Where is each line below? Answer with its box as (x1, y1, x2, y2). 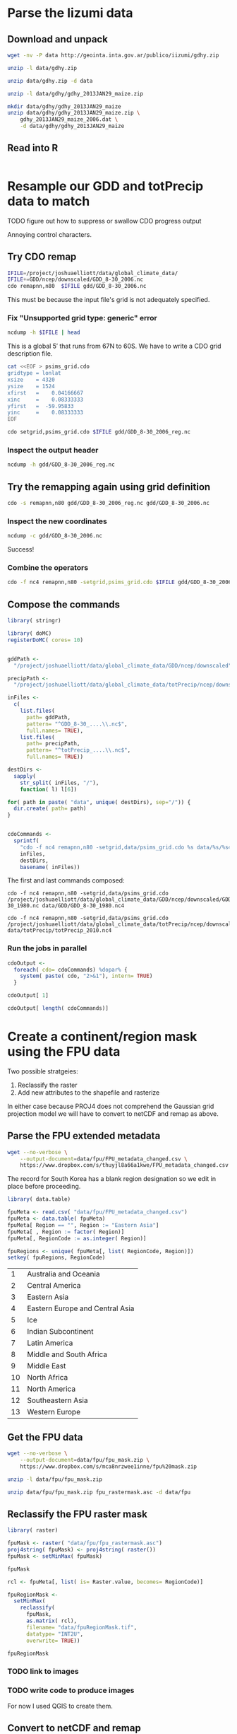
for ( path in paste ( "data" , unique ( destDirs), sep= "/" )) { (7, 798, 191, 805)
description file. (7, 349, 53, 358)
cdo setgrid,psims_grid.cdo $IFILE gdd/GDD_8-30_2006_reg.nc (7, 429, 191, 436)
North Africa (27, 1373, 68, 1383)
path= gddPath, (25, 714, 71, 721)
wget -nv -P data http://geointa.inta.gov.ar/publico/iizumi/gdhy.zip (7, 52, 219, 59)
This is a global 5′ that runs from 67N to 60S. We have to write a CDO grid (7, 342, 221, 351)
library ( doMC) (7, 630, 52, 637)
